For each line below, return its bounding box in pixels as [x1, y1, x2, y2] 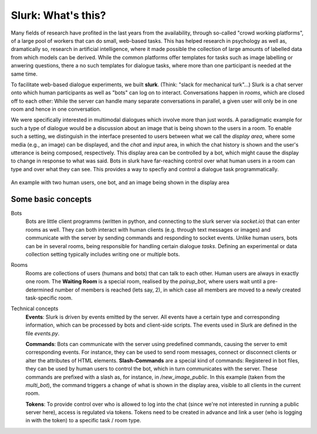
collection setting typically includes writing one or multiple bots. [25, 251, 180, 258]
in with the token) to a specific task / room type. [25, 417, 141, 424]
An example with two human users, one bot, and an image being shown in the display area [11, 179, 230, 186]
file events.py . [25, 330, 60, 337]
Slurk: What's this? [11, 9, 106, 22]
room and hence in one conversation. [11, 106, 102, 113]
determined [25, 286, 54, 293]
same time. [11, 70, 38, 77]
